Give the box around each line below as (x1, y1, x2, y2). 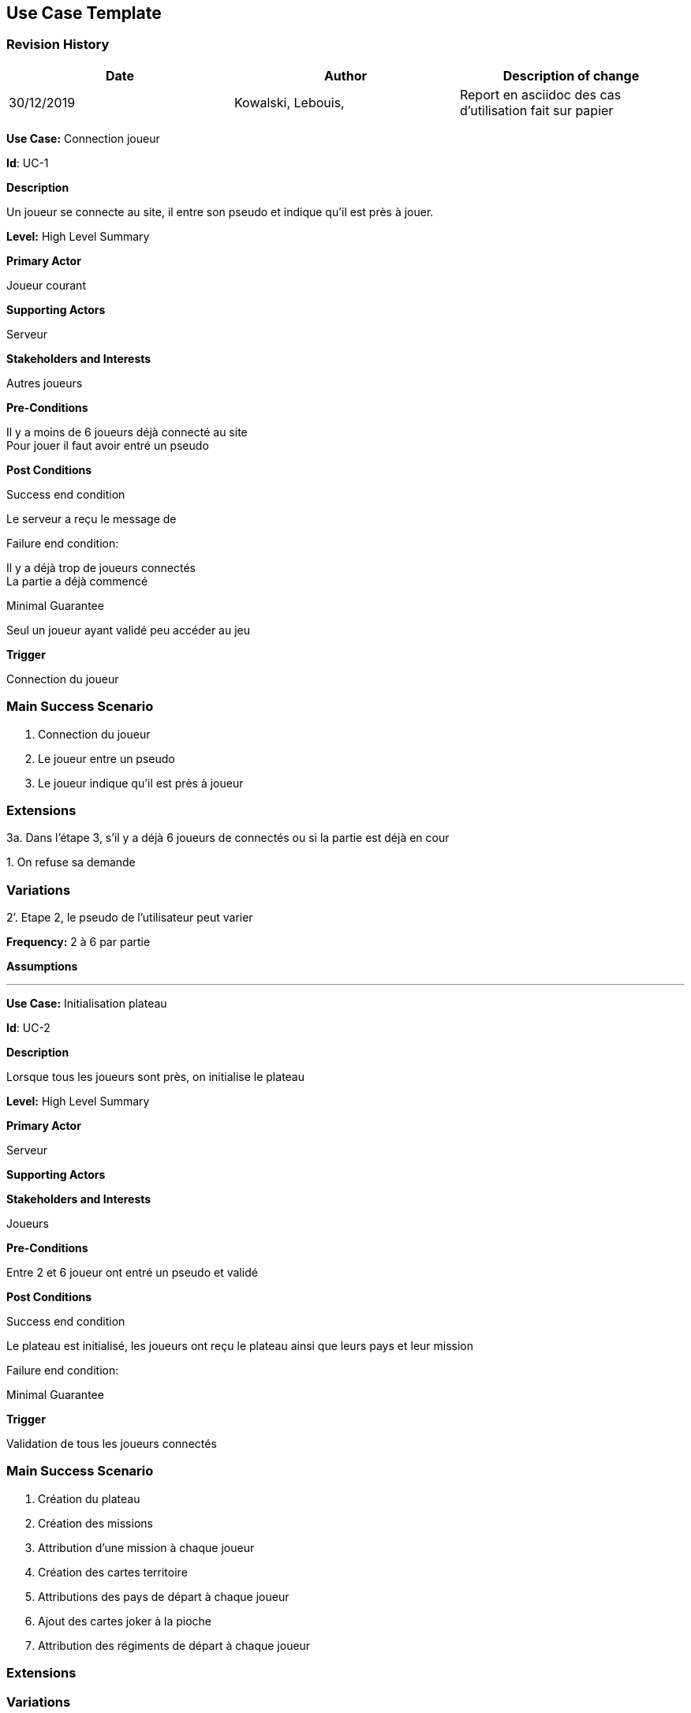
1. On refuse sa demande (6, 855, 136, 870)
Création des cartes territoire (38, 1565, 188, 1579)
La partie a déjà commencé (6, 574, 148, 588)
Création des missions (38, 1516, 153, 1530)
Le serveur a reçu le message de (6, 511, 177, 525)
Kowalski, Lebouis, (233, 94, 345, 110)
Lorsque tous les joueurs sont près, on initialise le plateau (6, 1070, 305, 1084)
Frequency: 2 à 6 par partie (6, 935, 151, 949)
